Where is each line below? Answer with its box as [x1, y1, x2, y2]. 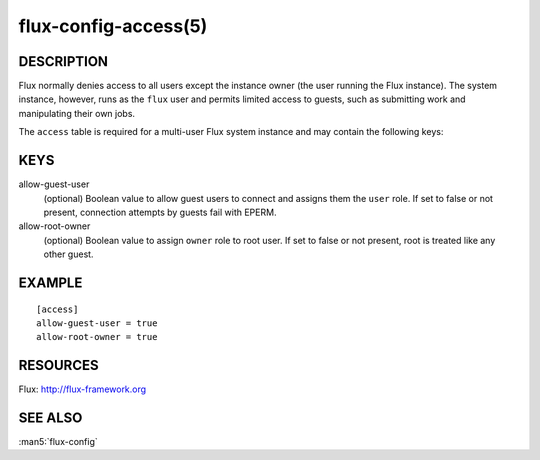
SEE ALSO [18, 410, 83, 426]
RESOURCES [18, 357, 99, 374]
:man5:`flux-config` [18, 436, 99, 448]
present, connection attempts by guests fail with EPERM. [43, 206, 277, 218]
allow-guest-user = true [36, 317, 158, 329]
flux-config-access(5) [18, 15, 208, 37]
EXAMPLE [18, 274, 83, 291]
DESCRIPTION [18, 53, 109, 70]
